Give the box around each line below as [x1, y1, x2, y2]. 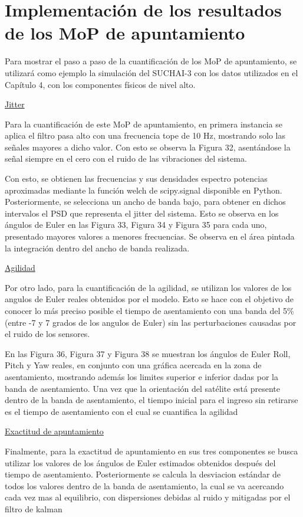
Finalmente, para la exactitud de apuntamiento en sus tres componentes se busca [5, 444, 298, 457]
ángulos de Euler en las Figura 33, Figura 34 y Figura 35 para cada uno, [5, 218, 267, 231]
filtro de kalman [5, 502, 62, 515]
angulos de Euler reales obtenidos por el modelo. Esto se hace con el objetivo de [5, 293, 294, 305]
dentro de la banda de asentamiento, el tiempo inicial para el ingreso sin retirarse [5, 394, 298, 406]
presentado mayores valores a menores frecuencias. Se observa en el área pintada [5, 230, 295, 243]
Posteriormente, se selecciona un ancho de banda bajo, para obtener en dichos [5, 195, 286, 208]
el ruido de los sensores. [5, 328, 90, 340]
